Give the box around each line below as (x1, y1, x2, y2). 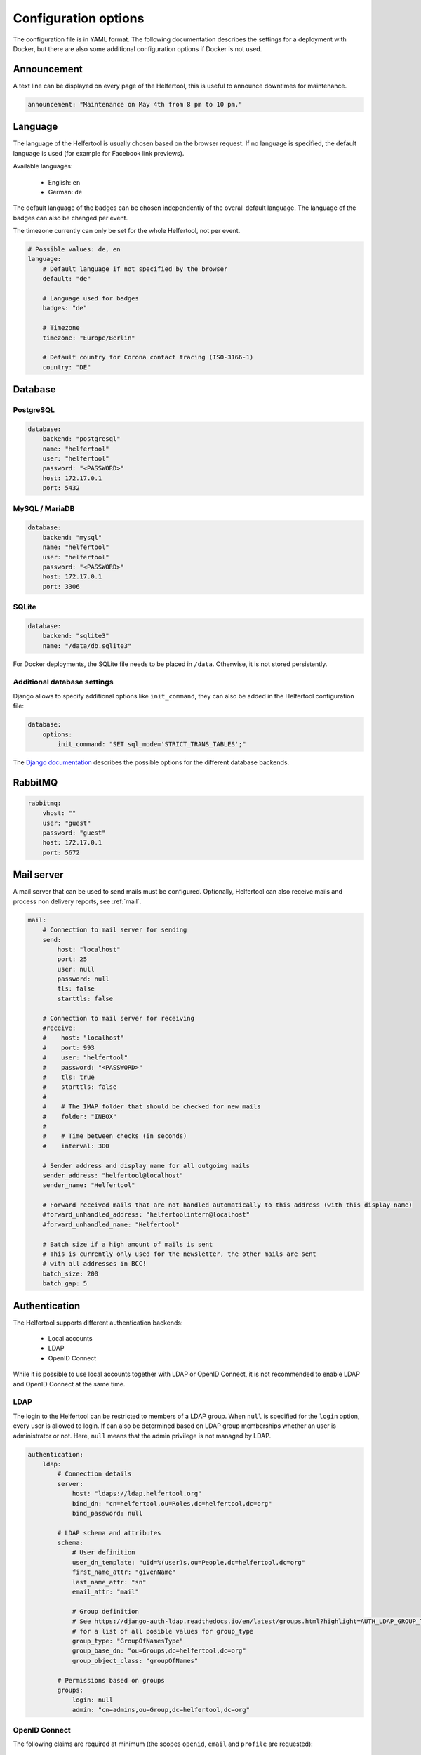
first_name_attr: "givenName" (72, 1568, 176, 1576)
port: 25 (57, 955, 88, 963)
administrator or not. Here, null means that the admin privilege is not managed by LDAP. (13, 1431, 272, 1440)
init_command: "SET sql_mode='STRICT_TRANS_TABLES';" (57, 740, 246, 748)
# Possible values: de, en (27, 246, 121, 253)
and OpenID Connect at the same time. (13, 1379, 126, 1388)
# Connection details (57, 1470, 132, 1478)
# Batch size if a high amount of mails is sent (42, 1240, 213, 1248)
